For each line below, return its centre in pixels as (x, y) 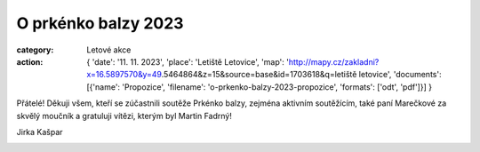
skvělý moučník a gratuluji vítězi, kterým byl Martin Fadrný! (124, 116)
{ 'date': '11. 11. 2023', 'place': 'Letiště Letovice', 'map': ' (188, 61)
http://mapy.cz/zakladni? (334, 61)
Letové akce (109, 50)
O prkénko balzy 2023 (100, 23)
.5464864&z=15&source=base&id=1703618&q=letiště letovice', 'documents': (301, 75)
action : (30, 61)
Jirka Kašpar (40, 132)
